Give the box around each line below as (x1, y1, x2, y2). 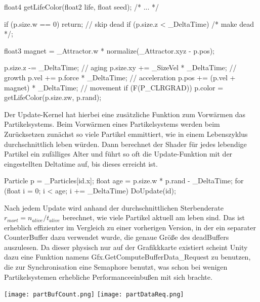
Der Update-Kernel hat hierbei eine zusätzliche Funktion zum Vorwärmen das (4, 109, 246, 119)
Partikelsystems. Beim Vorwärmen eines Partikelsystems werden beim (4, 119, 220, 129)
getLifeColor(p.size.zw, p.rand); (4, 92, 102, 103)
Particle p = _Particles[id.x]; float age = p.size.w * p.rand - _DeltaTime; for (4, 175, 244, 186)
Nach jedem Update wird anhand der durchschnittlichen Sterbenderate (4, 202, 224, 213)
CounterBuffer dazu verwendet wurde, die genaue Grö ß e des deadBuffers (4, 232, 229, 242)
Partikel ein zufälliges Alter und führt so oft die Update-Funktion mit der (4, 148, 233, 159)
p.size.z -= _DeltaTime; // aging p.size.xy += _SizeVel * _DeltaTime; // (4, 62, 237, 73)
